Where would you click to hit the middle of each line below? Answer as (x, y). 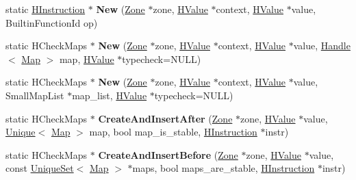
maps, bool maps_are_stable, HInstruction (224, 168)
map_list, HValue (110, 95)
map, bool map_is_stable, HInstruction (173, 132)
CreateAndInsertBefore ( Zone (168, 154)
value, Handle (322, 46)
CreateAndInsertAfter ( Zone (165, 118)
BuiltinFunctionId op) (52, 22)
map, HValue (87, 59)
